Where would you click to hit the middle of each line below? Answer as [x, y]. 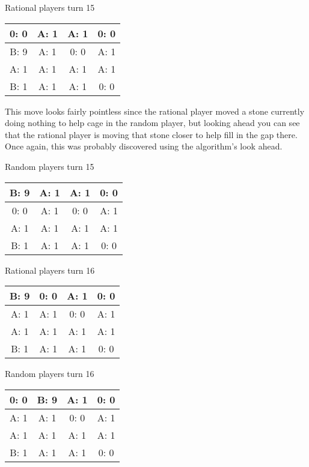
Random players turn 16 [50, 374]
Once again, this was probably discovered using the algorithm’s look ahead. [144, 146]
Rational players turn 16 [50, 270]
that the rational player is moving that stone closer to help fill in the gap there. [151, 134]
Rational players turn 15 [50, 7]
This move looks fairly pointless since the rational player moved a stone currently [155, 111]
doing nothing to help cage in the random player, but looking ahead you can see [152, 123]
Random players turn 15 [50, 166]
